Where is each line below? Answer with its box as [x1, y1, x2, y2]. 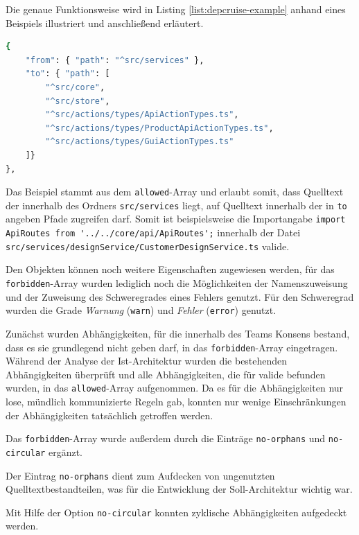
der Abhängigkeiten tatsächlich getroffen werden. [6, 407, 213, 422]
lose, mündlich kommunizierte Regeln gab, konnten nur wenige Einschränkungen [6, 394, 347, 408]
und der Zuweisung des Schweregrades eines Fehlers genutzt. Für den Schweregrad [6, 289, 354, 304]
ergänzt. [48, 444, 82, 459]
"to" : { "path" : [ [25, 69, 110, 79]
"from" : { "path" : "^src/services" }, [25, 55, 204, 65]
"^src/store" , [45, 96, 110, 106]
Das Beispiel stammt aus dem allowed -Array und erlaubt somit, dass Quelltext [6, 184, 344, 199]
